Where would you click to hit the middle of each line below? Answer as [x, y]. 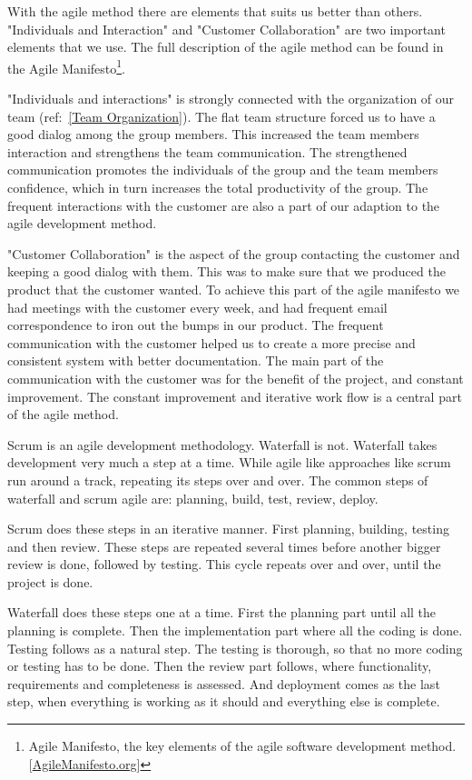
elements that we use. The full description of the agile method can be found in [226, 47]
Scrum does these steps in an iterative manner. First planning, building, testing [228, 529]
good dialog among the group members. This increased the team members [213, 134]
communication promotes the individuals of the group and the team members [223, 170]
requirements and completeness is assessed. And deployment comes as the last [224, 683]
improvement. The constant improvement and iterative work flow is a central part [235, 396]
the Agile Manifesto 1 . [66, 66]
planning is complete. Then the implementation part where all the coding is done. [235, 630]
